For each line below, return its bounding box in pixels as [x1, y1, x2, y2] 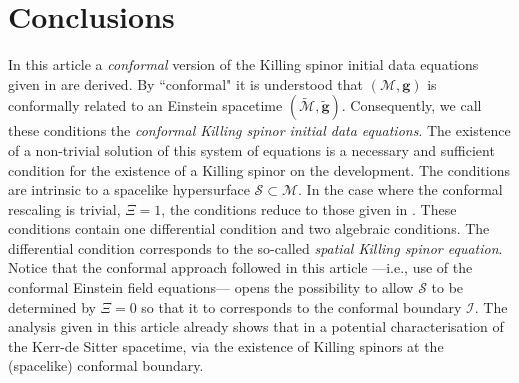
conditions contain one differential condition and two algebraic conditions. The [8, 218, 490, 239]
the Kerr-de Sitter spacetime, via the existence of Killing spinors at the [8, 335, 444, 356]
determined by [8, 296, 96, 317]
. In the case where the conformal [298, 179, 503, 200]
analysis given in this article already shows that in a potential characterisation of [8, 316, 504, 337]
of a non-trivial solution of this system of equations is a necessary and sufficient [8, 139, 495, 160]
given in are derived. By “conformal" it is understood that [8, 73, 363, 94]
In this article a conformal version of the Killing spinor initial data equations [8, 54, 479, 75]
